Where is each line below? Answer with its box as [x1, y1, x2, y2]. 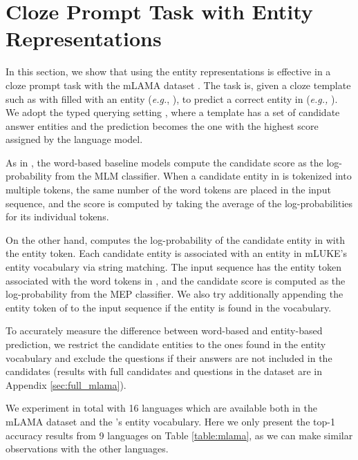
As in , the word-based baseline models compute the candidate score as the [6, 155, 323, 169]
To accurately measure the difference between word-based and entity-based [6, 323, 323, 338]
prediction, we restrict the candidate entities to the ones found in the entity [6, 337, 326, 351]
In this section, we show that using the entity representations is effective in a [6, 64, 331, 79]
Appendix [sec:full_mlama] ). [6, 377, 126, 392]
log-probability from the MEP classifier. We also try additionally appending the [6, 287, 343, 301]
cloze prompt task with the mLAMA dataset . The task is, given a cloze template [6, 77, 351, 92]
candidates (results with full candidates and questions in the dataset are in [6, 364, 322, 378]
